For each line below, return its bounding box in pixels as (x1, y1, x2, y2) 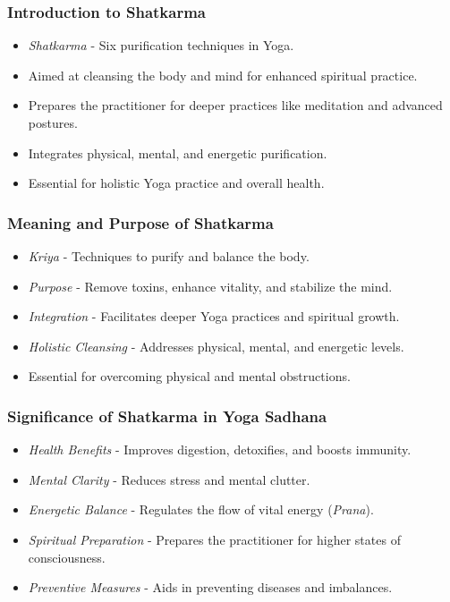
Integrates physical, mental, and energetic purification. (28, 143, 327, 162)
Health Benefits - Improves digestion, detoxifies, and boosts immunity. (28, 440, 412, 459)
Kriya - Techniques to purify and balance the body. (28, 247, 310, 265)
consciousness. (28, 547, 106, 566)
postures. (28, 114, 78, 131)
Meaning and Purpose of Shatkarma (7, 211, 274, 233)
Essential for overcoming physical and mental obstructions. (28, 367, 351, 386)
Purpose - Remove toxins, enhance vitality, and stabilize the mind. (28, 276, 393, 295)
